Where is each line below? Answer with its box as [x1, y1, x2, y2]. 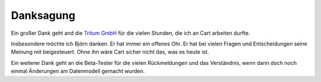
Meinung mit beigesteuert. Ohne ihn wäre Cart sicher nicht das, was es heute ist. [11, 48, 209, 55]
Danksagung [11, 9, 75, 22]
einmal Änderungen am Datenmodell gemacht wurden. [11, 68, 145, 75]
